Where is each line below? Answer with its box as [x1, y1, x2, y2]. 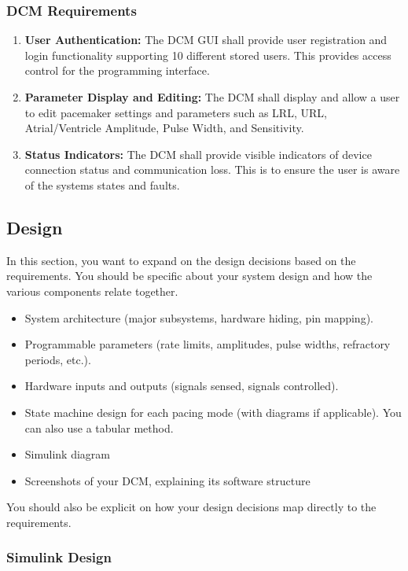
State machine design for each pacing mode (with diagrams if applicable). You [24, 403, 402, 420]
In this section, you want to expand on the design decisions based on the [6, 252, 356, 268]
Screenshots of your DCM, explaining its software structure [24, 472, 311, 488]
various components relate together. [6, 282, 178, 299]
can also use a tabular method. [24, 419, 174, 436]
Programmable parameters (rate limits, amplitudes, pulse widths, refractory [24, 336, 391, 352]
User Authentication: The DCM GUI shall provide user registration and [24, 31, 388, 48]
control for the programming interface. [24, 62, 210, 79]
